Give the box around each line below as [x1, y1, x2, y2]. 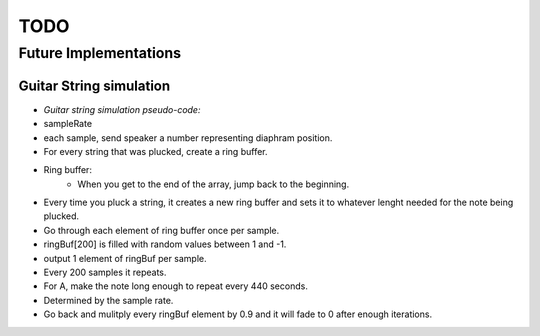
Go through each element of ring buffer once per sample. [43, 224, 280, 236]
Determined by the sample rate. [43, 294, 174, 306]
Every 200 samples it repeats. [43, 266, 167, 279]
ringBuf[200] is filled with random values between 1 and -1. [43, 238, 287, 250]
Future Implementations [18, 44, 182, 62]
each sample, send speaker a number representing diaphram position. [43, 131, 333, 144]
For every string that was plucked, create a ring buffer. [43, 145, 268, 157]
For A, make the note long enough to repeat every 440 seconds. [43, 280, 309, 292]
